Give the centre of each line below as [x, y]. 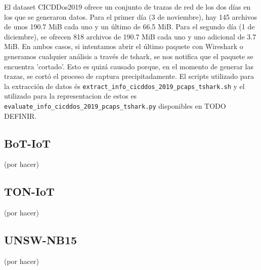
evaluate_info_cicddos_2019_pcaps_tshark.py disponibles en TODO [115, 106]
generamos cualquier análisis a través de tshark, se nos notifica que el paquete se [129, 56]
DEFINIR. [20, 116]
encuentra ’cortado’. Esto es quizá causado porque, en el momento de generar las [129, 66]
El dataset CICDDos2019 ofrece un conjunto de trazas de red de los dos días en [127, 7]
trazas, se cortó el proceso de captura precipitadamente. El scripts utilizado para [129, 76]
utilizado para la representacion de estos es [71, 96]
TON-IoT [29, 191]
